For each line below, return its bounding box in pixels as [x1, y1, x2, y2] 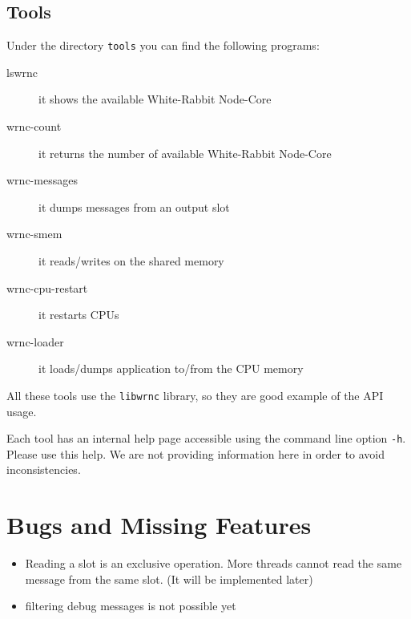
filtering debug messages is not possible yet [25, 597, 236, 614]
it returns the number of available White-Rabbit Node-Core [38, 144, 332, 161]
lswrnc [6, 63, 38, 80]
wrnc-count [6, 118, 62, 135]
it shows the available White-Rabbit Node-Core [38, 91, 272, 107]
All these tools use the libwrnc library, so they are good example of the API [6, 386, 384, 403]
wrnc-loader [6, 333, 64, 350]
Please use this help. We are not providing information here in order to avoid [6, 445, 385, 462]
